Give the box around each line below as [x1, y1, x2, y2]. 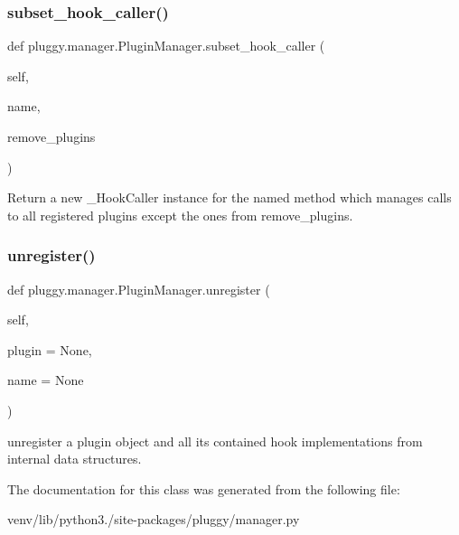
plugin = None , [7, 340, 92, 359]
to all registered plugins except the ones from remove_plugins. [7, 205, 353, 224]
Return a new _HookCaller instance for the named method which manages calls [7, 188, 452, 207]
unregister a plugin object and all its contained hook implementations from [7, 431, 423, 450]
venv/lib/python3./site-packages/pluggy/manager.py [7, 510, 300, 529]
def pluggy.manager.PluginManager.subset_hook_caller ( [7, 36, 325, 55]
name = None [7, 371, 84, 390]
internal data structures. [7, 449, 142, 468]
